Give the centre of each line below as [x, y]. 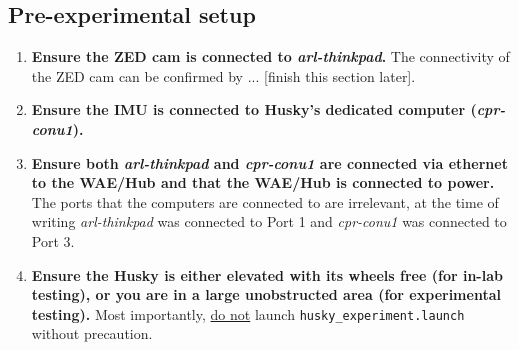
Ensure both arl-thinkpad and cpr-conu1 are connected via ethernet [269, 162]
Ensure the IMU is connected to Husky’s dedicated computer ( [254, 109]
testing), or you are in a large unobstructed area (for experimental [266, 294]
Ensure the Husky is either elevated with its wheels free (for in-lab [267, 274]
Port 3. [53, 240]
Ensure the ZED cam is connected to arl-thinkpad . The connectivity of [270, 56]
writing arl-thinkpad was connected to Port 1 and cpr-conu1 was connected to [269, 221]
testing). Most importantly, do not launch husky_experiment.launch [248, 313]
